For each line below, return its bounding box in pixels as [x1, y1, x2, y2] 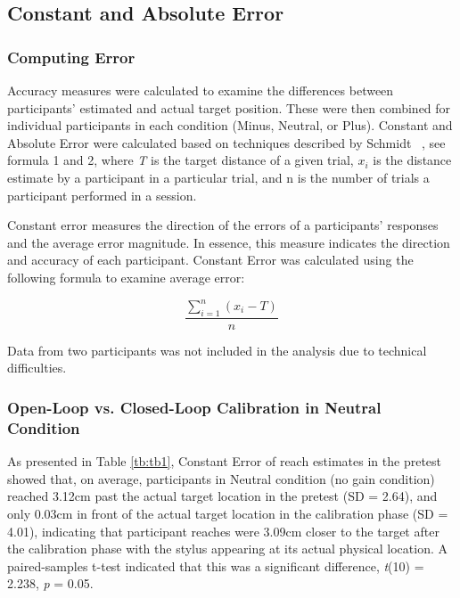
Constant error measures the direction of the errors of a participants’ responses [7, 216, 439, 234]
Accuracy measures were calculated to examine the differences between [7, 81, 394, 99]
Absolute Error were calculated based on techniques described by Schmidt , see [7, 133, 446, 152]
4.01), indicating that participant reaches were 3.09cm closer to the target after [7, 521, 439, 540]
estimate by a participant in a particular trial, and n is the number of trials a [7, 168, 430, 186]
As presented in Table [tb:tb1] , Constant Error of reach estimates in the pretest [7, 452, 442, 471]
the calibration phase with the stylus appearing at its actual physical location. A [7, 539, 448, 558]
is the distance [373, 151, 452, 169]
